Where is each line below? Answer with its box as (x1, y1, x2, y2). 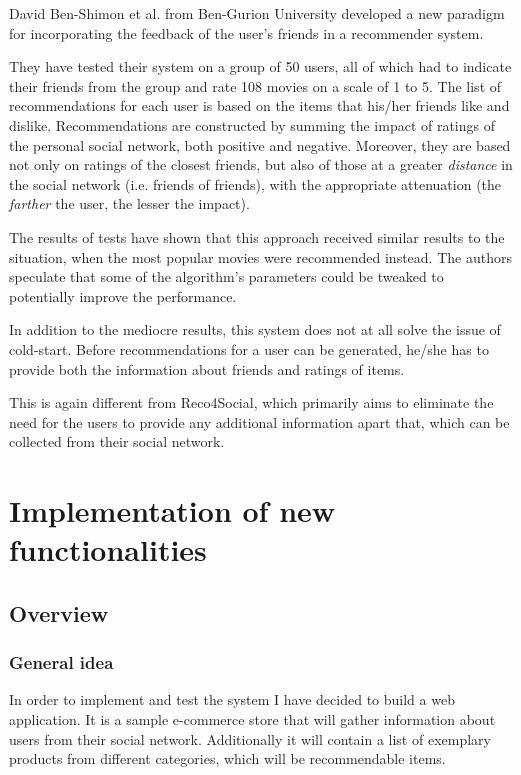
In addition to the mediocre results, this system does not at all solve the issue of (9, 319, 501, 340)
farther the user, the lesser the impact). (9, 193, 250, 214)
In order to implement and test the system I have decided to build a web (9, 689, 455, 710)
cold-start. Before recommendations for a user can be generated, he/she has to (9, 338, 489, 359)
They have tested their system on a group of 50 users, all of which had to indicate (9, 56, 512, 77)
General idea (9, 650, 114, 675)
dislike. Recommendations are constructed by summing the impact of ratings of (9, 114, 496, 135)
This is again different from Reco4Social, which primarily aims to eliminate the (9, 392, 494, 413)
